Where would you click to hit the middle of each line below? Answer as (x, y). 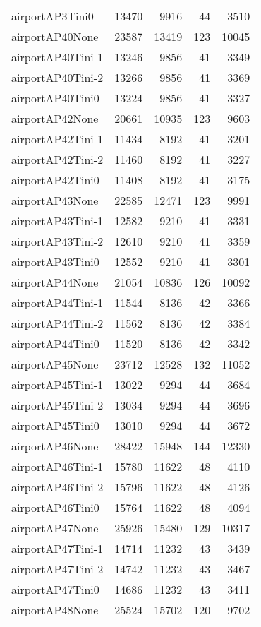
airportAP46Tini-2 (57, 487)
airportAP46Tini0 (55, 507)
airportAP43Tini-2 (57, 241)
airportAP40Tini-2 (57, 77)
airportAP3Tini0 (53, 16)
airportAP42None (55, 118)
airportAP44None (55, 282)
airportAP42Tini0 (55, 180)
